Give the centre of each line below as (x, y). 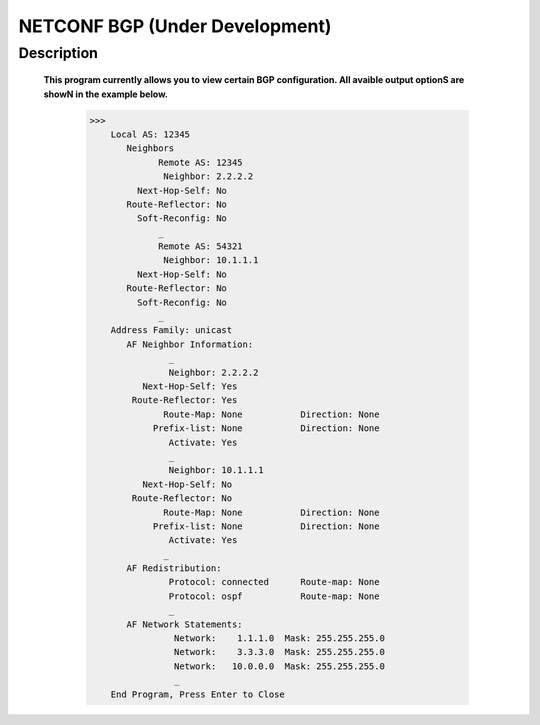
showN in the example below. (106, 94)
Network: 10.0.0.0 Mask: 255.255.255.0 (279, 666)
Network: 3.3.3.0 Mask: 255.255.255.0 (279, 652)
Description (58, 53)
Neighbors (150, 148)
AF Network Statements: (185, 624)
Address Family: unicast (171, 330)
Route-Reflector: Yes (184, 400)
